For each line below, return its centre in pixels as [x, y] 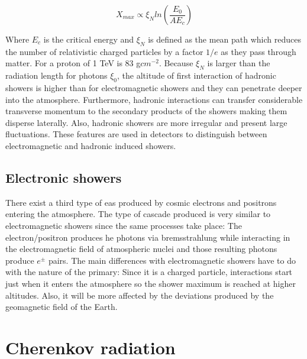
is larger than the [239, 63]
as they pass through [258, 51]
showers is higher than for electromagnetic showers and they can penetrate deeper [154, 87]
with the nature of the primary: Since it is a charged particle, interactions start [149, 272]
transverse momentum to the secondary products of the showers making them [146, 111]
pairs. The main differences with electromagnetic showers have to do [172, 260]
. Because [176, 63]
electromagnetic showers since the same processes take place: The [124, 225]
